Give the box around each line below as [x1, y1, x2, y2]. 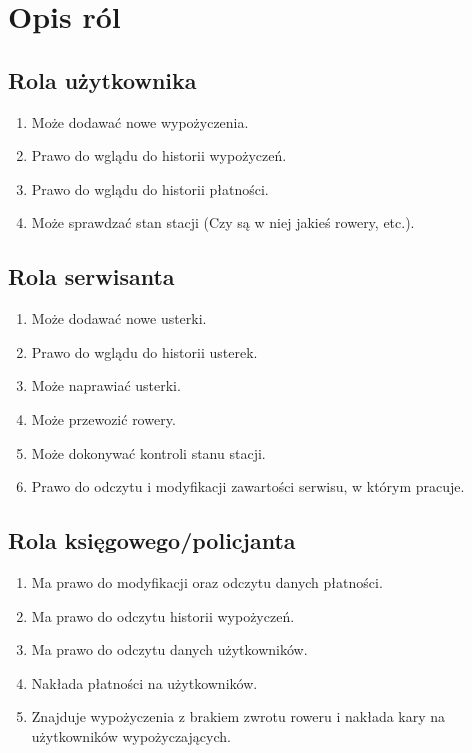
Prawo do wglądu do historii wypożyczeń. [31, 145, 287, 166]
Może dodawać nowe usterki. [31, 308, 207, 329]
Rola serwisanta [8, 261, 175, 292]
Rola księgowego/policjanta [8, 525, 296, 556]
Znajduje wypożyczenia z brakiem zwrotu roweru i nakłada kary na [31, 706, 446, 727]
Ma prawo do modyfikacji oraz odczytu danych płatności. [31, 571, 383, 592]
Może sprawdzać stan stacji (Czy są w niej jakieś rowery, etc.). [31, 212, 415, 233]
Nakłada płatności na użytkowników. [31, 672, 258, 693]
